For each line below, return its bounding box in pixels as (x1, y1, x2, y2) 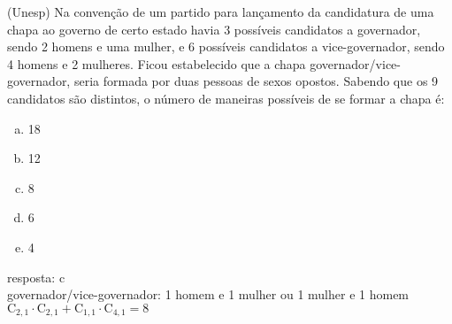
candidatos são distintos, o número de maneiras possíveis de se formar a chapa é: (7, 89, 445, 107)
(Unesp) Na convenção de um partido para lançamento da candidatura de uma (7, 3, 434, 20)
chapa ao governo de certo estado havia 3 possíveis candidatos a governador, (7, 19, 421, 38)
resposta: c (7, 267, 65, 286)
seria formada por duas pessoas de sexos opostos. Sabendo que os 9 (73, 72, 439, 90)
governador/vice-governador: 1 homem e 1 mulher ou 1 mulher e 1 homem (7, 285, 410, 304)
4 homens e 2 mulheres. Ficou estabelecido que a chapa (7, 54, 306, 73)
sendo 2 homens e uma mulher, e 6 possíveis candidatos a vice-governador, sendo (7, 37, 445, 56)
